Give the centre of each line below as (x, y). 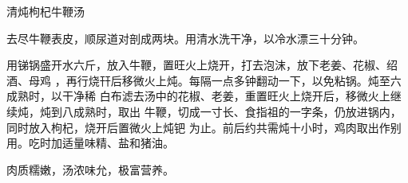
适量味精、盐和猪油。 (118, 143)
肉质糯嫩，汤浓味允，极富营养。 (90, 169)
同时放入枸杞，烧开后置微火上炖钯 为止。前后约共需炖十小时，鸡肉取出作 (198, 127)
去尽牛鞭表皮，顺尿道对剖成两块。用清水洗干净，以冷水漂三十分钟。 (185, 38)
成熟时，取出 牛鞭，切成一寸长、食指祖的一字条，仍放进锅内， (237, 111)
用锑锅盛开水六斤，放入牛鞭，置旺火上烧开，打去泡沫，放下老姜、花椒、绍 (202, 65)
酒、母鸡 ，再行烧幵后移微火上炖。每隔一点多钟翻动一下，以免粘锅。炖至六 (204, 80)
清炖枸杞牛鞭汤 (46, 11)
